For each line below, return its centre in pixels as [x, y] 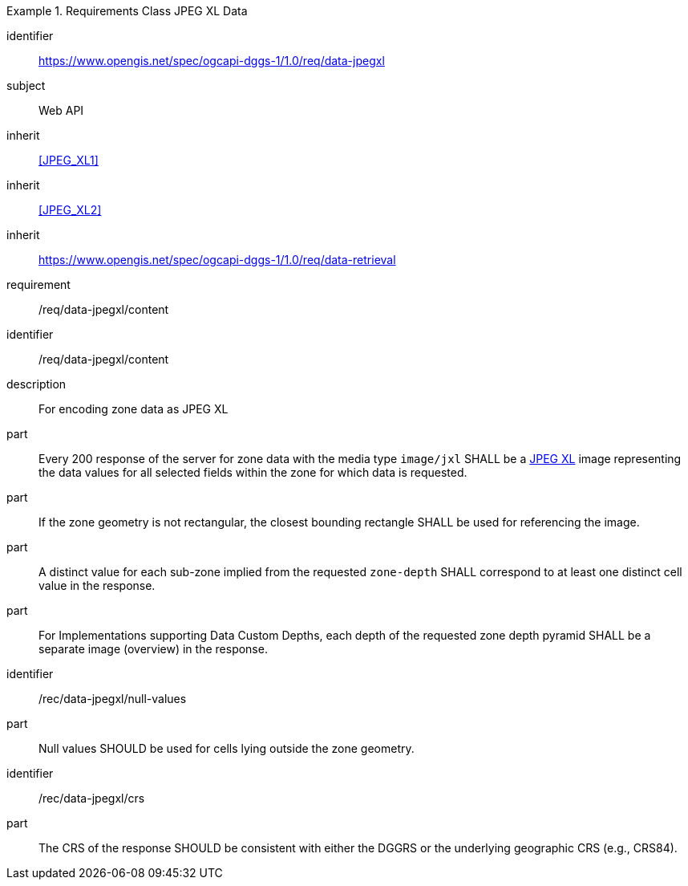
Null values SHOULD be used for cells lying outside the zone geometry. [227, 748]
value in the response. [97, 585]
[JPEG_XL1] [69, 160]
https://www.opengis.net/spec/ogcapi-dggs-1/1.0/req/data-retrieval [217, 260]
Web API [61, 110]
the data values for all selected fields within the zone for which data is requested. [253, 472]
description [36, 384]
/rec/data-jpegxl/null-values [113, 699]
